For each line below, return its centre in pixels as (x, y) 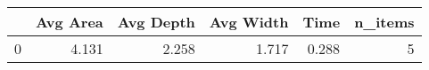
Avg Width (249, 22)
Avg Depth (156, 22)
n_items (384, 22)
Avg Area (70, 22)
